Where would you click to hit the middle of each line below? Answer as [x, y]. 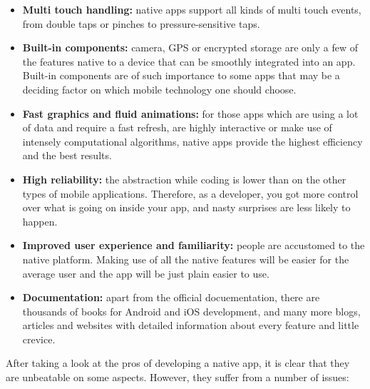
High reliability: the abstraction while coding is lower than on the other [184, 179]
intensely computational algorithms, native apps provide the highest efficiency [192, 141]
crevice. [39, 339]
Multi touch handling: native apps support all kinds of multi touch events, [192, 9]
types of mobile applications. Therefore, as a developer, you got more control [190, 193]
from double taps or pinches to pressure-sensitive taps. [141, 23]
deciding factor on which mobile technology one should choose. [159, 89]
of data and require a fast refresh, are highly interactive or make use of [177, 127]
